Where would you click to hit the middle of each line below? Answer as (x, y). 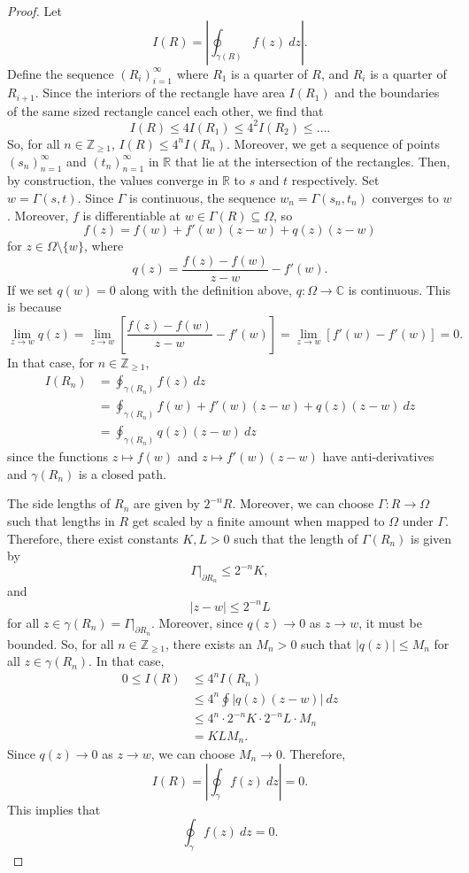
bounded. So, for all (61, 643)
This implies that (54, 809)
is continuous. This (400, 289)
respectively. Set (335, 180)
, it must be (390, 622)
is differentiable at (132, 215)
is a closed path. (122, 473)
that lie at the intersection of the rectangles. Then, (312, 161)
